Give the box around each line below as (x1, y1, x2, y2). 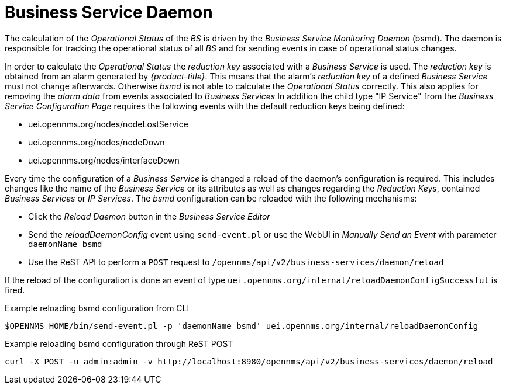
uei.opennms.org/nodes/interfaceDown (28, 155, 180, 165)
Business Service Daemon (5, 2, 213, 22)
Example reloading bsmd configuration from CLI (5, 303, 190, 313)
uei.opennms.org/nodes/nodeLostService (28, 119, 188, 129)
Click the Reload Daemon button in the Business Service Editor (28, 211, 270, 221)
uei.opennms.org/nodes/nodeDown (28, 137, 165, 147)
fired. (5, 284, 25, 295)
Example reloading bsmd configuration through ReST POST (5, 338, 233, 349)
